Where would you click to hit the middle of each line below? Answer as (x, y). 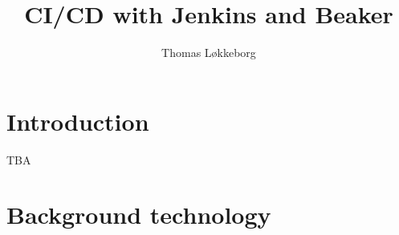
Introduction (78, 121)
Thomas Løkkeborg (209, 53)
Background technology (139, 215)
